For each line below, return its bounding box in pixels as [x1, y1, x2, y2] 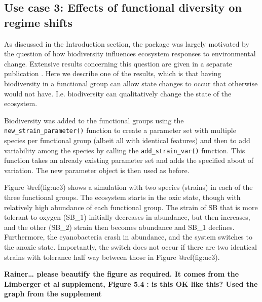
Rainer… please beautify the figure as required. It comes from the [4, 269, 239, 279]
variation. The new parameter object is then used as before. [4, 164, 190, 175]
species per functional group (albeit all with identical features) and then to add [4, 135, 250, 145]
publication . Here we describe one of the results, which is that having [4, 68, 221, 79]
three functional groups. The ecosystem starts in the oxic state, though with [4, 192, 241, 203]
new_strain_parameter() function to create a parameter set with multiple [4, 125, 236, 136]
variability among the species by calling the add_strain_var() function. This [4, 145, 245, 155]
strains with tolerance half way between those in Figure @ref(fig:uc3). [4, 251, 220, 262]
